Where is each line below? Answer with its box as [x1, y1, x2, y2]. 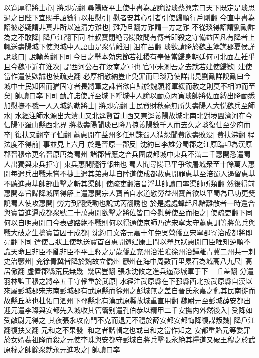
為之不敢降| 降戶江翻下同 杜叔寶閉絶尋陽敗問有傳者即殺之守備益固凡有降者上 [4, 31, 255, 42]
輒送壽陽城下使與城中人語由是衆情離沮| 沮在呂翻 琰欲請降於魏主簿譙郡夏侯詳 [4, 41, 255, 52]
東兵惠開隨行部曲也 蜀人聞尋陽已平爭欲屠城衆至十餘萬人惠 [64, 158, 255, 169]
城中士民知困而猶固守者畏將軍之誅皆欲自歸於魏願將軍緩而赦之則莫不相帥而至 [4, 80, 255, 91]
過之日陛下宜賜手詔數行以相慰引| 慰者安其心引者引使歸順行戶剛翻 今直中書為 [4, 12, 255, 22]
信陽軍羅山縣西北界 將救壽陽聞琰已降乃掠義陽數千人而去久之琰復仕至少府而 [4, 119, 251, 130]
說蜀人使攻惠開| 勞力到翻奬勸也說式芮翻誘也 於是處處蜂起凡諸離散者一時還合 [4, 197, 255, 208]
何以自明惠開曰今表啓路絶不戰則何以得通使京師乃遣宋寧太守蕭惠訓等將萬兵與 [4, 217, 255, 228]
